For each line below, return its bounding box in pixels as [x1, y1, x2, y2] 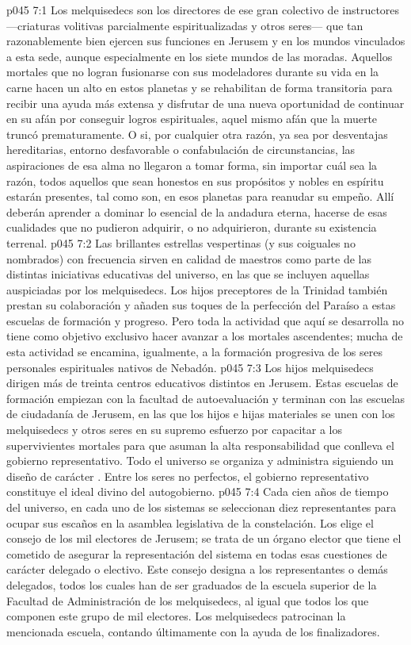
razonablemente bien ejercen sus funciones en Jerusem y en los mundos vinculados [6, 33, 405, 49]
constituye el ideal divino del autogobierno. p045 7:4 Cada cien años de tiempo [6, 483, 389, 500]
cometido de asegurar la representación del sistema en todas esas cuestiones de [6, 545, 387, 562]
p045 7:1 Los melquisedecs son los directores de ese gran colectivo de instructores [6, 2, 400, 17]
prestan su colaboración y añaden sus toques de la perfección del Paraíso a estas [6, 297, 396, 313]
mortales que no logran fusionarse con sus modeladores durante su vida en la [6, 63, 379, 80]
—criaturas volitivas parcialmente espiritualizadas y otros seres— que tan [6, 17, 363, 33]
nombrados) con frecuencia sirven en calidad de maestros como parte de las [6, 250, 371, 267]
